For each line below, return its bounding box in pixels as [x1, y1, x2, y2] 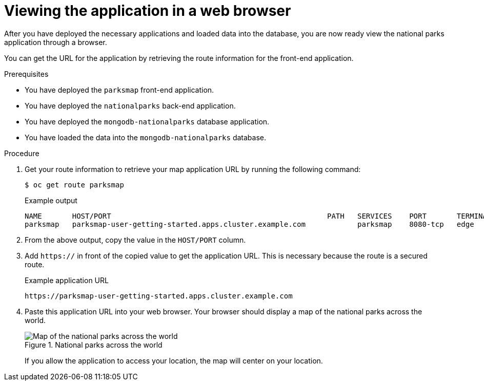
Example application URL [25, 275, 109, 285]
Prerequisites [4, 69, 49, 78]
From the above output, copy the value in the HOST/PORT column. [25, 235, 246, 244]
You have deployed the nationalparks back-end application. [25, 101, 236, 110]
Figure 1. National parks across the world [25, 340, 163, 349]
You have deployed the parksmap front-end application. [25, 85, 214, 94]
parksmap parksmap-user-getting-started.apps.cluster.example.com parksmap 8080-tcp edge [25, 220, 474, 228]
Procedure [4, 148, 39, 158]
